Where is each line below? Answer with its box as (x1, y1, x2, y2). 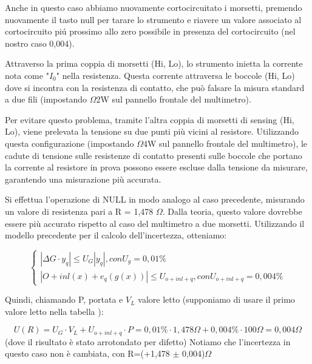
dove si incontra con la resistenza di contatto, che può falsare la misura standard (5, 81, 305, 93)
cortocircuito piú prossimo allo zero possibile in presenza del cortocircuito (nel (5, 25, 296, 38)
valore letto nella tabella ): (5, 305, 104, 317)
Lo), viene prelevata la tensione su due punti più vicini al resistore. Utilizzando (5, 125, 299, 138)
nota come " (5, 69, 49, 81)
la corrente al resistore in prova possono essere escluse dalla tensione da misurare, (5, 161, 308, 174)
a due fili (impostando (5, 93, 87, 106)
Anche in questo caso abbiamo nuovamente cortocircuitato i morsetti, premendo (5, 1, 302, 13)
